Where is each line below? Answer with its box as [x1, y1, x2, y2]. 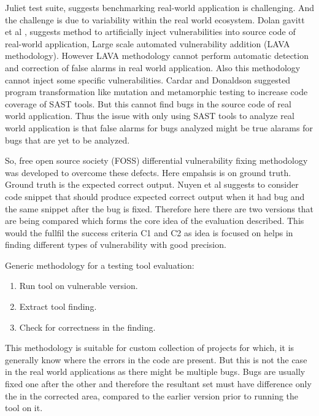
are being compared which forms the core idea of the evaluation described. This [5, 214, 304, 227]
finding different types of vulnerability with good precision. [5, 238, 226, 251]
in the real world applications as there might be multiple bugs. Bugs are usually [5, 365, 306, 378]
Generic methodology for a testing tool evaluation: [5, 258, 194, 271]
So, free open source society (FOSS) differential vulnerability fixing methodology [5, 154, 308, 167]
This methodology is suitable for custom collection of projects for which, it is [5, 341, 294, 354]
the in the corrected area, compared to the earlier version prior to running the [5, 389, 299, 402]
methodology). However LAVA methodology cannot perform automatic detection [5, 49, 309, 62]
